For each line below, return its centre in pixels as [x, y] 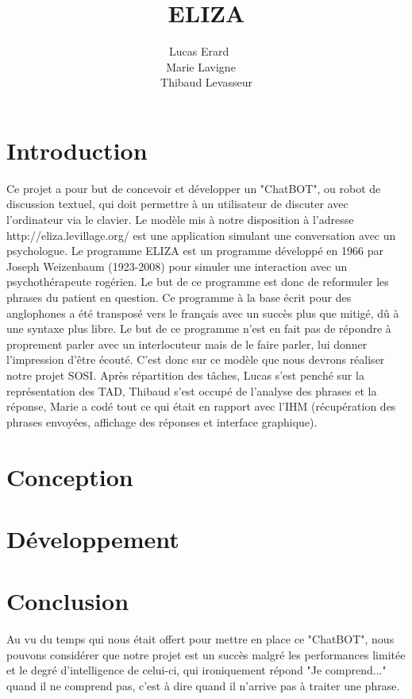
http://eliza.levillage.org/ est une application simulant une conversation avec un [201, 235]
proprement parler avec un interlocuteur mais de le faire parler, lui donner [187, 344]
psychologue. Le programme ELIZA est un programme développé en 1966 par [195, 251]
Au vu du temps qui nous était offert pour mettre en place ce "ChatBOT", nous [200, 639]
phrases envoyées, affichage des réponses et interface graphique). [162, 421]
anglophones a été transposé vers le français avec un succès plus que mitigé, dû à [203, 313]
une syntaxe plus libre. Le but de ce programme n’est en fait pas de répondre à [199, 328]
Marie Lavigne [201, 66]
